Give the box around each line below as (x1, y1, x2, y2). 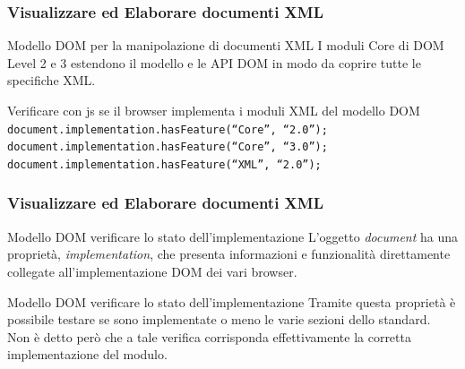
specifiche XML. (7, 71, 96, 90)
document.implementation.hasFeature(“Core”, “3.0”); (7, 141, 328, 154)
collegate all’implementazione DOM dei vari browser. (7, 262, 297, 280)
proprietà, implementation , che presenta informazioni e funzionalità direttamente (7, 245, 451, 263)
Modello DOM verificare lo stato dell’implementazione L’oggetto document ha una (7, 227, 459, 245)
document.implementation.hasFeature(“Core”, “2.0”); (7, 123, 328, 136)
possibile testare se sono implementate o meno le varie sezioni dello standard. (7, 310, 431, 329)
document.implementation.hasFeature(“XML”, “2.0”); (7, 158, 322, 171)
